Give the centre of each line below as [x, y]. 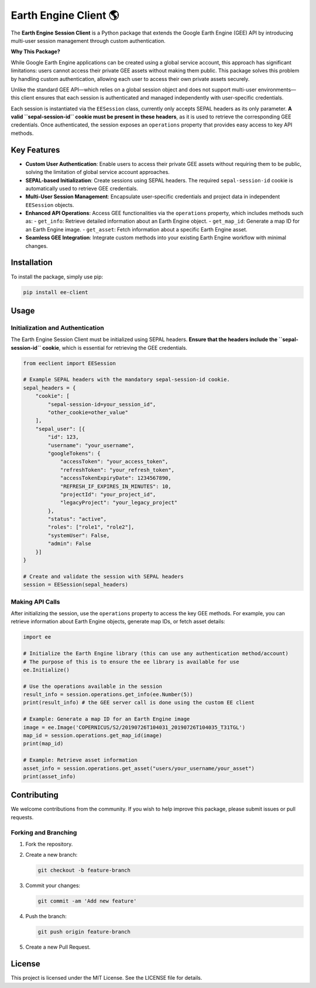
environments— [277, 89]
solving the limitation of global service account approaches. [97, 172]
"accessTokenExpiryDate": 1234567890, [116, 478]
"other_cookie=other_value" [88, 413]
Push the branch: [46, 917]
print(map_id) [43, 744]
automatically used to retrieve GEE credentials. [82, 188]
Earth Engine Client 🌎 [65, 15]
